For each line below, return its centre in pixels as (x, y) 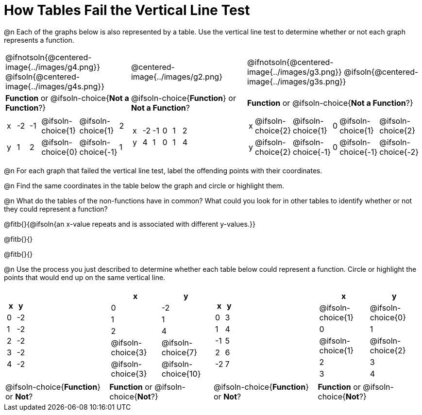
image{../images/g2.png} (177, 76)
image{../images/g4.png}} (53, 67)
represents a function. (39, 40)
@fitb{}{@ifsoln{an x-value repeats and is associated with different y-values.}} (130, 224)
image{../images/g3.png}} (295, 72)
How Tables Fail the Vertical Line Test (127, 10)
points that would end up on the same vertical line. (85, 277)
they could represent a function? (56, 209)
